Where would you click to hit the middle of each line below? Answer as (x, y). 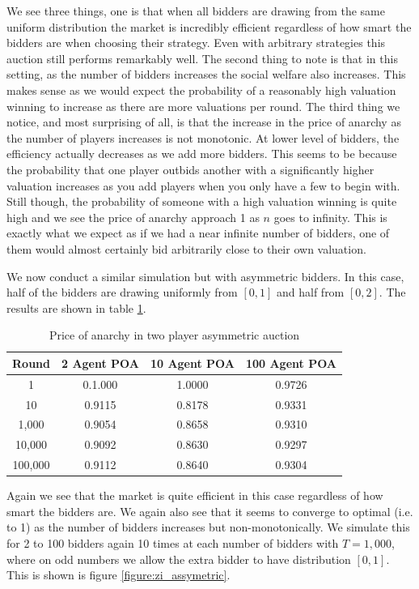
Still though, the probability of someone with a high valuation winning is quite (202, 201)
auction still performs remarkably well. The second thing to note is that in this (202, 58)
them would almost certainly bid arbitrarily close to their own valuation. (186, 248)
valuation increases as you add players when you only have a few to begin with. (203, 185)
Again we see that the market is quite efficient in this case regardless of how (195, 495)
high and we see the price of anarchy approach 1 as (133, 217)
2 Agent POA (100, 363)
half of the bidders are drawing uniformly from (122, 292)
